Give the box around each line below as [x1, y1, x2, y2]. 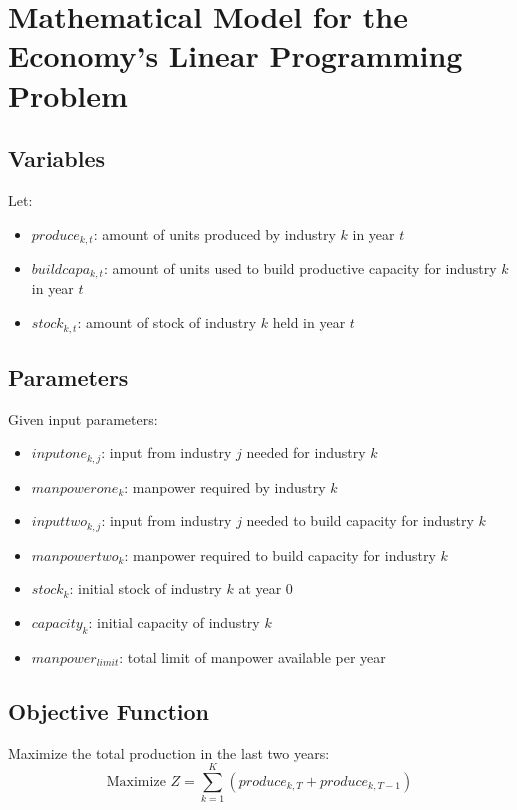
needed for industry [246, 442, 366, 463]
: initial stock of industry [69, 578, 222, 599]
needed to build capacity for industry [246, 510, 474, 531]
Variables [8, 143, 106, 174]
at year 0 [238, 578, 293, 599]
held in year [272, 312, 346, 333]
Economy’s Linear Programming [8, 35, 463, 76]
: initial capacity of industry [88, 611, 260, 632]
